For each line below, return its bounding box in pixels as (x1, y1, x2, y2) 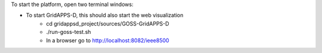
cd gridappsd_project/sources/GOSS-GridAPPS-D (46, 20, 169, 27)
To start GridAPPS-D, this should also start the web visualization (26, 12, 184, 19)
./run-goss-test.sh (46, 29, 91, 36)
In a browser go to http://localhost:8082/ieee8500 (46, 36, 169, 44)
